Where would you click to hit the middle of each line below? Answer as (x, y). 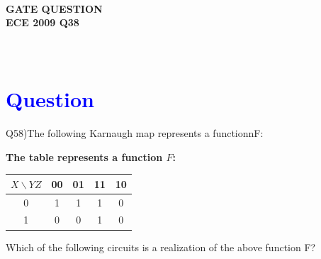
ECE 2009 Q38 (43, 22)
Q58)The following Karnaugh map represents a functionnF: (135, 133)
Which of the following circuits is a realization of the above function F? (161, 247)
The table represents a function (84, 156)
